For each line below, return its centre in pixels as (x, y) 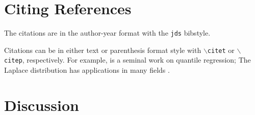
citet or (221, 50)
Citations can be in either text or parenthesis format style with (103, 50)
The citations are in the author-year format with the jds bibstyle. (107, 33)
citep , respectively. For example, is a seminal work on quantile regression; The (127, 60)
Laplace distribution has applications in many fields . (87, 70)
